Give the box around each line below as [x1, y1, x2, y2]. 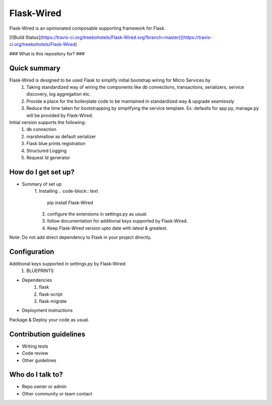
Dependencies [22, 277, 52, 283]
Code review [22, 350, 48, 356]
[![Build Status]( [9, 34, 42, 40]
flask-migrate [39, 298, 67, 304]
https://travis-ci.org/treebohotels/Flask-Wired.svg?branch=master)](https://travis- [41, 34, 213, 40]
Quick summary [9, 63, 60, 73]
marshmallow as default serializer [26, 133, 96, 140]
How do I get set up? [9, 168, 75, 176]
